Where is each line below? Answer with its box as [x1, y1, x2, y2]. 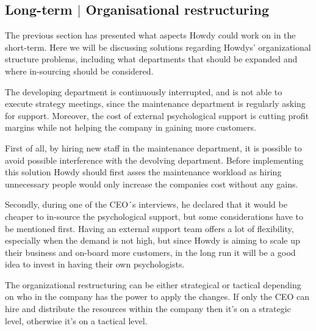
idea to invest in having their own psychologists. [5, 258, 185, 271]
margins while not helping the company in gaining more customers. [5, 121, 256, 134]
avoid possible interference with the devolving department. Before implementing [5, 153, 304, 166]
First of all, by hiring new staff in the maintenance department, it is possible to [5, 141, 302, 154]
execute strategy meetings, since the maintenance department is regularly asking [5, 97, 306, 110]
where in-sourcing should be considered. [5, 64, 154, 77]
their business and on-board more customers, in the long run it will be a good [5, 246, 296, 258]
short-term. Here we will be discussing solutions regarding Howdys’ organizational [5, 40, 311, 53]
